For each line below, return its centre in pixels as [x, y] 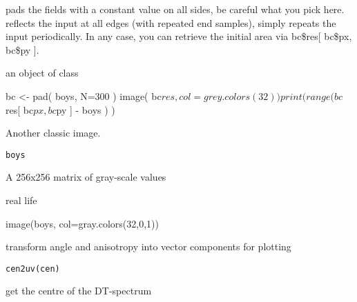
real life [21, 200]
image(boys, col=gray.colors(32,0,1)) [82, 223]
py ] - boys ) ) [86, 109]
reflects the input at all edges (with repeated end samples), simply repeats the [171, 22]
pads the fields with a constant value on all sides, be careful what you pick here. [175, 9]
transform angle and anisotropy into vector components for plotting [148, 246]
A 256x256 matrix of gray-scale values [86, 177]
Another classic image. [53, 133]
